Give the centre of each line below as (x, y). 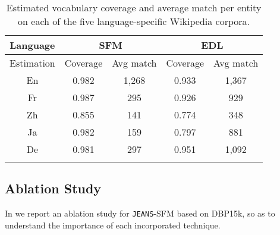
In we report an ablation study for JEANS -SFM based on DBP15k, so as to (140, 213)
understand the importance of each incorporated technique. (113, 225)
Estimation (32, 63)
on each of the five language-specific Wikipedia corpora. (134, 21)
